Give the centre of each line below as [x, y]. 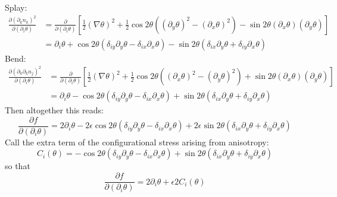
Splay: [16, 7]
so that [18, 166]
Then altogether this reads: [54, 110]
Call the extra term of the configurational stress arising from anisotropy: [137, 142]
